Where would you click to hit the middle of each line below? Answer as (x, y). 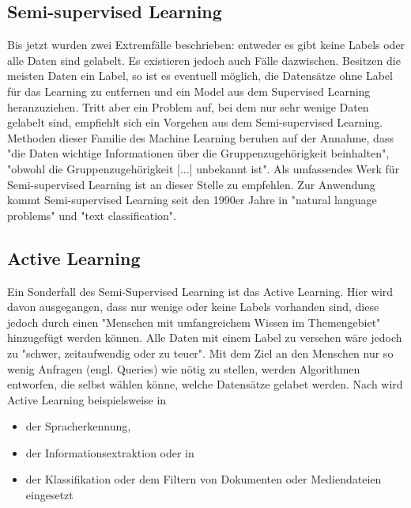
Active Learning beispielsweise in (87, 399)
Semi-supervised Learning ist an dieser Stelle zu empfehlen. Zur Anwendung (191, 184)
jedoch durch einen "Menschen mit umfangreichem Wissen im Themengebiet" (194, 322)
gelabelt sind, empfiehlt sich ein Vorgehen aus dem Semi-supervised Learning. (195, 122)
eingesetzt (49, 495)
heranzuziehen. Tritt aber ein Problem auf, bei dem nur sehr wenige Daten (188, 106)
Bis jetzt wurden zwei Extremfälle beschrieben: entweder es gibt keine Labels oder (206, 45)
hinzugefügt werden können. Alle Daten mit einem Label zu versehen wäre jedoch (205, 337)
